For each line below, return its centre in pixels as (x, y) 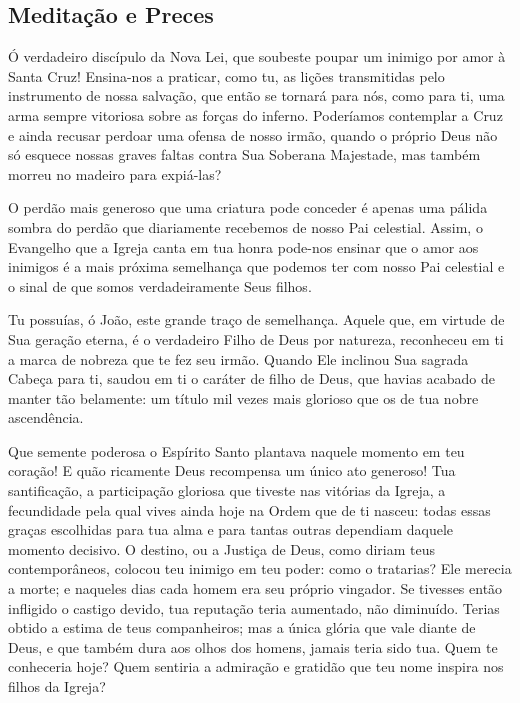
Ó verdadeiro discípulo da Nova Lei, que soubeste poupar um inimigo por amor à (257, 56)
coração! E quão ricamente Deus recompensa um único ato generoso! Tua (232, 470)
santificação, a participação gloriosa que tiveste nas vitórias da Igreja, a (227, 490)
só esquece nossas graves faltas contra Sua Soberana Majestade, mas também (244, 154)
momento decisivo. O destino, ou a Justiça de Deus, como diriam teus (221, 548)
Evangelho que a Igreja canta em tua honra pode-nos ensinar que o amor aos (243, 246)
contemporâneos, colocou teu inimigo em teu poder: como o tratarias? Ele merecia (260, 568)
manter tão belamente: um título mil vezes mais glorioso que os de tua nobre (243, 397)
